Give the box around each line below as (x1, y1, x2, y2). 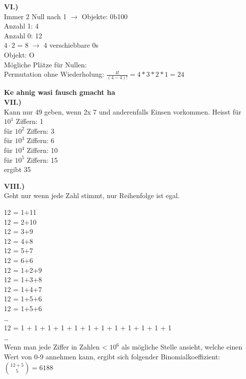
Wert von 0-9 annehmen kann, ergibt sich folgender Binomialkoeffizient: (4, 351, 220, 361)
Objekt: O (4, 49, 34, 59)
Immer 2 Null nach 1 (4, 11, 67, 21)
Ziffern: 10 (27, 145, 58, 155)
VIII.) (4, 180, 25, 191)
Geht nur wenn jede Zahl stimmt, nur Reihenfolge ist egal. (4, 190, 180, 201)
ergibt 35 (4, 164, 31, 175)
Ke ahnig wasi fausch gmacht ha (4, 87, 116, 97)
